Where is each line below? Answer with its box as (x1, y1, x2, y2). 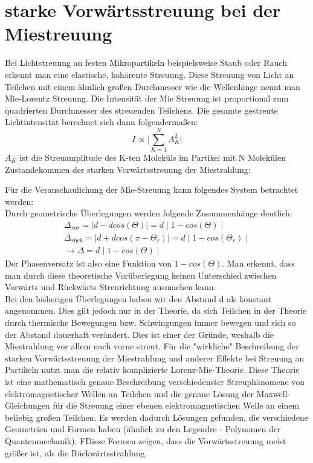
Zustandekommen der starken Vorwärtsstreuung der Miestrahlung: (5, 163, 251, 175)
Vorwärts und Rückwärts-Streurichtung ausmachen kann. (5, 280, 216, 293)
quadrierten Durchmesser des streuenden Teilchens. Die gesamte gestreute (5, 103, 278, 116)
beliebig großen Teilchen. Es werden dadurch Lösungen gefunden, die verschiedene (5, 410, 309, 423)
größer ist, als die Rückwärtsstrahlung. (5, 446, 147, 459)
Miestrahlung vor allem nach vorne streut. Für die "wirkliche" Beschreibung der (5, 340, 299, 352)
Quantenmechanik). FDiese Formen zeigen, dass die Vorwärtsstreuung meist (5, 434, 286, 447)
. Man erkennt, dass (222, 257, 295, 270)
